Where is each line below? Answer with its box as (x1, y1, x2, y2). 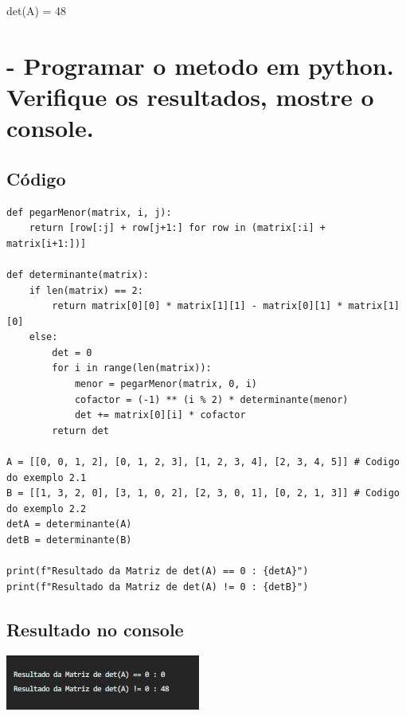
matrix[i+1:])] (6, 237, 87, 249)
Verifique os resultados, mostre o (6, 80, 374, 112)
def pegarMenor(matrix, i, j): (6, 206, 172, 218)
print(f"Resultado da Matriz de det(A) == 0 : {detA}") (6, 565, 309, 577)
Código (6, 166, 66, 190)
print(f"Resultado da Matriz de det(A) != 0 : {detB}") (6, 581, 309, 593)
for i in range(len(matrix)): (52, 362, 212, 374)
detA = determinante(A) (6, 518, 132, 530)
